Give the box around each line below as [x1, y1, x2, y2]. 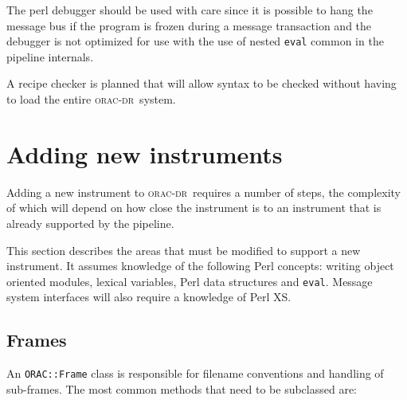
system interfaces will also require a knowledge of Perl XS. [6, 288, 292, 305]
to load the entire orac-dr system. [6, 91, 176, 108]
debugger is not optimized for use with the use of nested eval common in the [6, 33, 384, 49]
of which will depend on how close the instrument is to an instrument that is [6, 199, 382, 216]
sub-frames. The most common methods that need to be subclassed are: [6, 380, 358, 397]
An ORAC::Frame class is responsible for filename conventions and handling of [6, 365, 384, 382]
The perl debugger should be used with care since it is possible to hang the [6, 2, 373, 18]
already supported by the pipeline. [6, 214, 174, 231]
